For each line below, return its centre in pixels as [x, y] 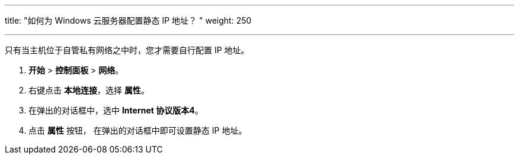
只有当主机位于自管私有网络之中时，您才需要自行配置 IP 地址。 [127, 50]
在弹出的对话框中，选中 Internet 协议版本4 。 [116, 110]
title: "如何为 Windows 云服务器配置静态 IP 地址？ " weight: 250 [128, 20]
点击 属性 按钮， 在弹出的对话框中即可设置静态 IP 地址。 [138, 130]
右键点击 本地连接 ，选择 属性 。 [89, 90]
